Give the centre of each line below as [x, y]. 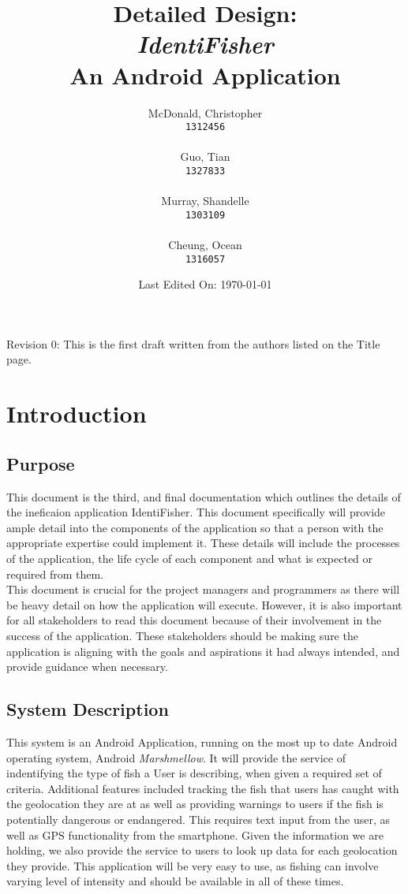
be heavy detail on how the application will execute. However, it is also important [204, 604]
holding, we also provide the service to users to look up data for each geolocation [202, 850]
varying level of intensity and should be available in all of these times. [175, 881]
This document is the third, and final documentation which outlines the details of [204, 496]
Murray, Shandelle [205, 201]
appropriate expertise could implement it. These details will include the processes [203, 543]
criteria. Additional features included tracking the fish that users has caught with [203, 788]
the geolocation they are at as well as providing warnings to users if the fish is [195, 804]
